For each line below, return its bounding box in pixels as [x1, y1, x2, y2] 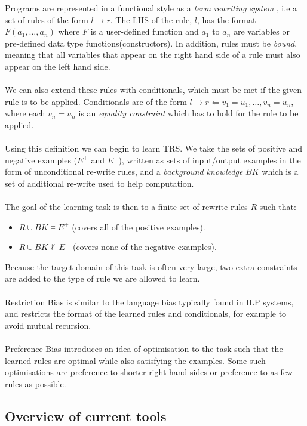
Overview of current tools [5, 406, 167, 425]
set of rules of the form [5, 13, 88, 26]
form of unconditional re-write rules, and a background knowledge [5, 165, 243, 178]
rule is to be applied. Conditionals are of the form [5, 95, 187, 107]
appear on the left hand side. [5, 60, 110, 72]
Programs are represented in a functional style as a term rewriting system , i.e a [5, 2, 297, 14]
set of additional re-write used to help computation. [5, 177, 194, 189]
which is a [262, 165, 299, 178]
